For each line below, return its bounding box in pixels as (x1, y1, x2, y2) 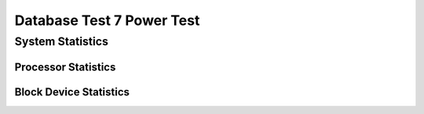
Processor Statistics (14, 60, 116, 73)
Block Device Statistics (14, 85, 130, 98)
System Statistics (14, 34, 109, 48)
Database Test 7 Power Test (14, 12, 200, 29)
